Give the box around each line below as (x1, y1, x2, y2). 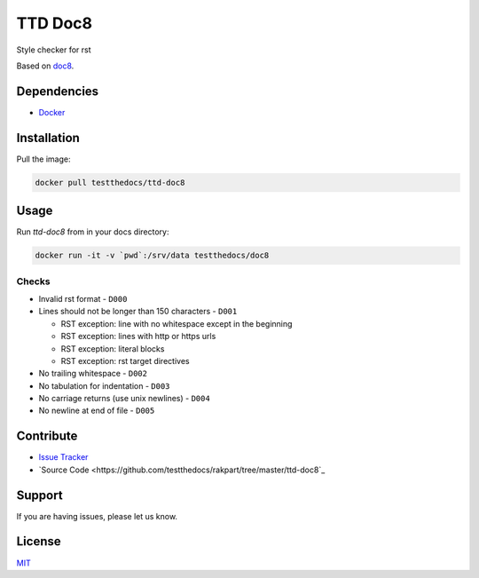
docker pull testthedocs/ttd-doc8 (35, 178, 185, 187)
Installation (16, 130, 80, 146)
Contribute (16, 429, 78, 444)
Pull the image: (16, 154, 71, 164)
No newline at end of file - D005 (38, 405, 155, 416)
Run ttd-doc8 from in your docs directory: (16, 226, 169, 237)
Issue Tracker (38, 452, 89, 463)
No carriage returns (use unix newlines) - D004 (38, 393, 210, 404)
